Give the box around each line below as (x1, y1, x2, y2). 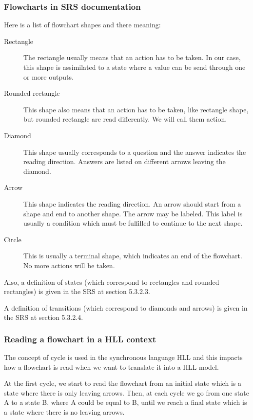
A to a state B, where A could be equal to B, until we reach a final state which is (4, 397, 247, 407)
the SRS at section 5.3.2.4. (4, 312, 83, 322)
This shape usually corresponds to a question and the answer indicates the (23, 147, 246, 157)
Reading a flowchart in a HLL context (4, 333, 156, 345)
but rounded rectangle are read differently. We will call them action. (23, 114, 227, 124)
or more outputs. (23, 71, 74, 82)
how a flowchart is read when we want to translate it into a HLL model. (4, 361, 219, 372)
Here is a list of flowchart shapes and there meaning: (4, 20, 161, 30)
